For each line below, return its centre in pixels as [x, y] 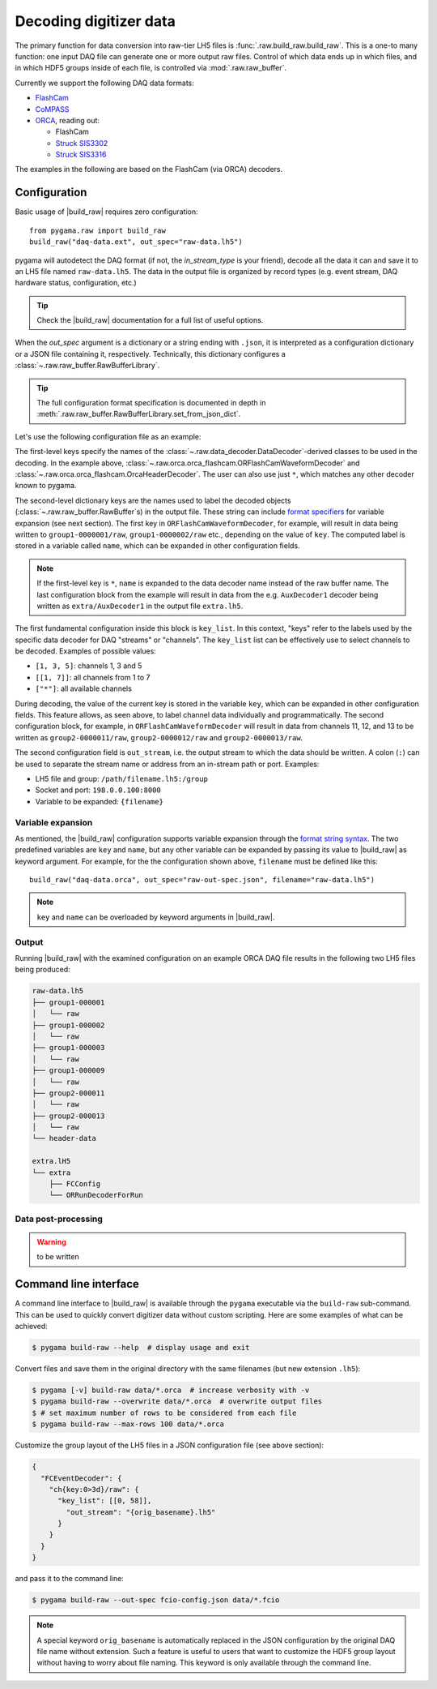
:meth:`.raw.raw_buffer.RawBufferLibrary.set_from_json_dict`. [139, 414]
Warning [51, 1241]
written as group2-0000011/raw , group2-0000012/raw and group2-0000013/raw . [159, 737]
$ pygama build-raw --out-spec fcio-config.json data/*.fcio [156, 1600]
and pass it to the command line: [70, 1579]
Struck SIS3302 [82, 143]
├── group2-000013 [68, 1116]
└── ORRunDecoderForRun [96, 1195]
